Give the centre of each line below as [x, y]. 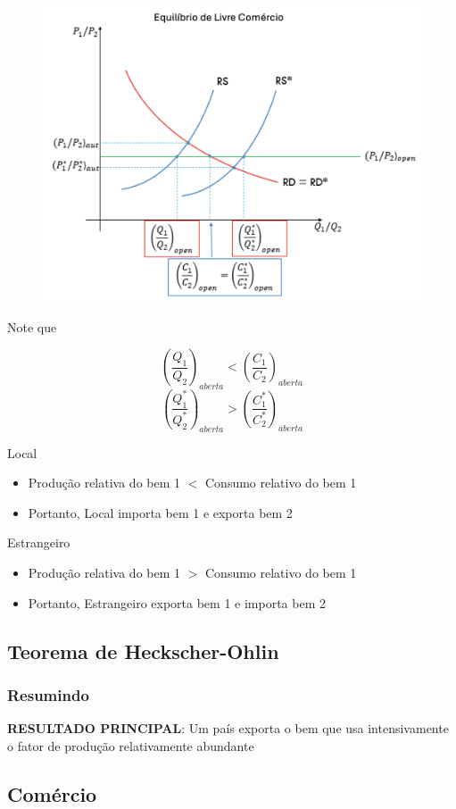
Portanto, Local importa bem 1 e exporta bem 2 [160, 512]
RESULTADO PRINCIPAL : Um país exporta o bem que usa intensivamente [228, 728]
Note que [32, 326]
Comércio [52, 793]
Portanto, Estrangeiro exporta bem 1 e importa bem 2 [177, 602]
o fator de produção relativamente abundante [131, 745]
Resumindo [48, 694]
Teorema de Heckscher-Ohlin [143, 651]
